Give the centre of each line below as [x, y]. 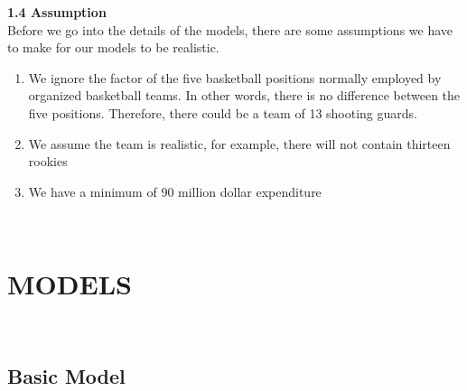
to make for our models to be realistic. [113, 47]
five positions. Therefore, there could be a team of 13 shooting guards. [223, 112]
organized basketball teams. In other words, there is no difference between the [244, 95]
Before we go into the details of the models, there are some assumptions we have [230, 29]
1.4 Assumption [57, 12]
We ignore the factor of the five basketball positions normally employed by [235, 77]
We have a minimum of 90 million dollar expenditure [175, 191]
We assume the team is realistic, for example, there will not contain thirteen [239, 143]
